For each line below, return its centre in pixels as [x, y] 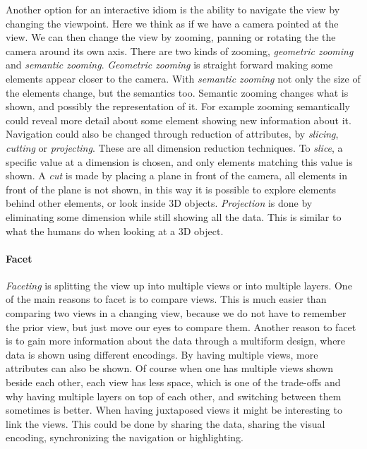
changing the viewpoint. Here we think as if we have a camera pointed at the [172, 23]
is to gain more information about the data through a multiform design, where [176, 341]
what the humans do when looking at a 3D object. [115, 231]
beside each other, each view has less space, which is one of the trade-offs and [173, 382]
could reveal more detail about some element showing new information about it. [179, 120]
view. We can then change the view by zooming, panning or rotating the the [171, 37]
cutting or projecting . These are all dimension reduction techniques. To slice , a [174, 147]
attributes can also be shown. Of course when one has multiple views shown [170, 368]
